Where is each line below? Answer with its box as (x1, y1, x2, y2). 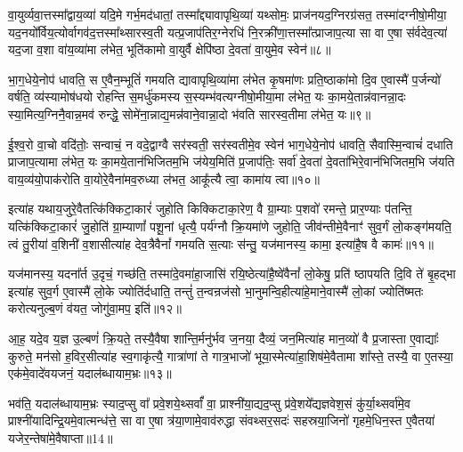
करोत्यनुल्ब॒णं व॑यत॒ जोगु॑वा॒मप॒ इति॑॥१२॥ (8, 299, 182, 318)
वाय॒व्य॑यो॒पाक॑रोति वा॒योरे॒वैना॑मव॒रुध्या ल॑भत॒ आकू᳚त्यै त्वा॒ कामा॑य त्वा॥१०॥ (8, 169, 320, 188)
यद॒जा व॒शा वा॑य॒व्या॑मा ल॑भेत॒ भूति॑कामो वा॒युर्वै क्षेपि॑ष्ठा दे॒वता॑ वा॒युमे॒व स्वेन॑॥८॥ (8, 40, 331, 59)
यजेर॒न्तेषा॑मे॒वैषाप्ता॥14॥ (8, 428, 113, 447)
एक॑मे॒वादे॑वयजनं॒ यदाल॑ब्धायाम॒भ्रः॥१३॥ (8, 364, 172, 383)
